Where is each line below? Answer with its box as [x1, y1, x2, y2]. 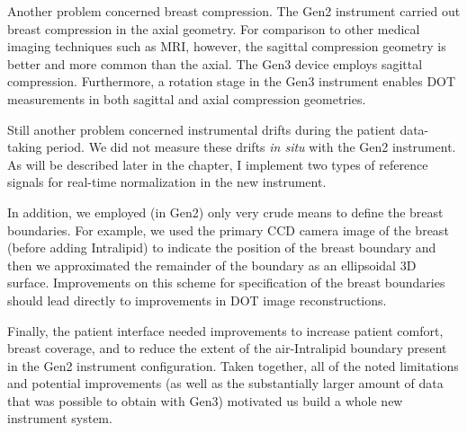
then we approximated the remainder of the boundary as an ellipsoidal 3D [7, 255, 417, 274]
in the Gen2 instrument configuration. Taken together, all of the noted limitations [7, 356, 459, 375]
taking [7, 137, 42, 156]
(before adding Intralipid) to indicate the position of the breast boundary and [7, 238, 436, 257]
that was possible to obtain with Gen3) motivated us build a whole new [7, 391, 403, 410]
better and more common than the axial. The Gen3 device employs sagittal [7, 54, 423, 73]
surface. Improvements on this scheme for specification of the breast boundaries [7, 273, 445, 292]
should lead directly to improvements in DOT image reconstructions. [7, 290, 387, 309]
